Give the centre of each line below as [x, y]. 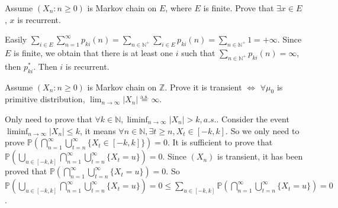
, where [178, 8]
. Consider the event [253, 118]
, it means [98, 130]
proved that [26, 171]
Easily [16, 39]
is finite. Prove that [239, 8]
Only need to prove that [49, 118]
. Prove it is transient [203, 87]
